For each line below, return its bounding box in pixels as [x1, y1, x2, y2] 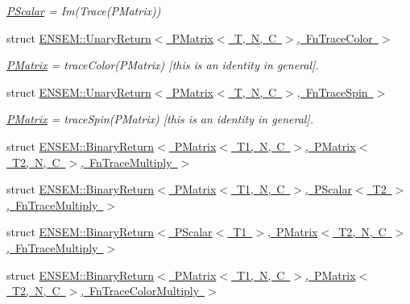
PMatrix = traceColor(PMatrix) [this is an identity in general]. [6, 56, 319, 73]
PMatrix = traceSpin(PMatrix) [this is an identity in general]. [6, 110, 313, 127]
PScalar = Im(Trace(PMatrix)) [6, 2, 161, 19]
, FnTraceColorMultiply [81, 282, 200, 299]
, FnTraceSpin [296, 83, 368, 100]
